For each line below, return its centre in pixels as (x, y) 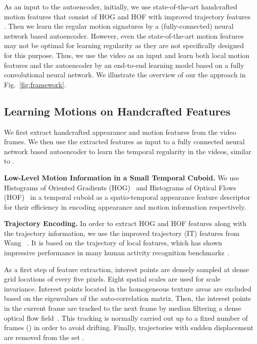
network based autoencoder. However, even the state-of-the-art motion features (124, 35)
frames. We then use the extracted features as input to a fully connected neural (125, 142)
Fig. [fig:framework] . (35, 84)
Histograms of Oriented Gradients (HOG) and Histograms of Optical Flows (120, 187)
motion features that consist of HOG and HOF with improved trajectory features (127, 16)
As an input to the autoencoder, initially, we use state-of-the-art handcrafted (121, 6)
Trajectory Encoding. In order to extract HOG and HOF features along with (125, 223)
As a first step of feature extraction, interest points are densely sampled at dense (127, 269)
